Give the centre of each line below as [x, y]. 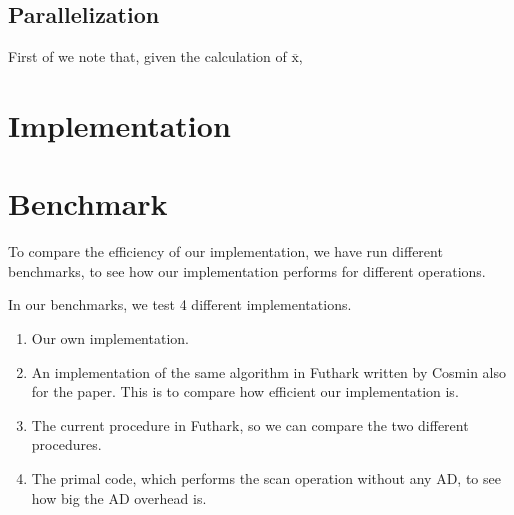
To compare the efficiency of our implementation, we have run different [225, 251]
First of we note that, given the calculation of [147, 56]
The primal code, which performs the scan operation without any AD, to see [266, 478]
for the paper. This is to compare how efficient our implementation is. [245, 391]
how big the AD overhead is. [119, 497]
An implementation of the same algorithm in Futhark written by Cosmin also [269, 371]
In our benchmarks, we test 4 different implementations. [180, 304]
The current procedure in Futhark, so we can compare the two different [250, 424]
